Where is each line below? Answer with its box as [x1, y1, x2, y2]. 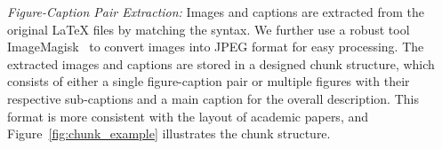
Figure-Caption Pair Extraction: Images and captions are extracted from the [7, 3, 424, 20]
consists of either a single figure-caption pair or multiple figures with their [7, 72, 410, 90]
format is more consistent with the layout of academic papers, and [7, 106, 369, 125]
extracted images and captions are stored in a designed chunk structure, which [7, 54, 435, 73]
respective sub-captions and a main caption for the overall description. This [7, 89, 419, 107]
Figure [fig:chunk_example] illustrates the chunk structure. [7, 124, 331, 143]
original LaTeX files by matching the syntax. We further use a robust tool [7, 20, 410, 38]
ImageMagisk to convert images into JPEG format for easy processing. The [7, 37, 424, 56]
